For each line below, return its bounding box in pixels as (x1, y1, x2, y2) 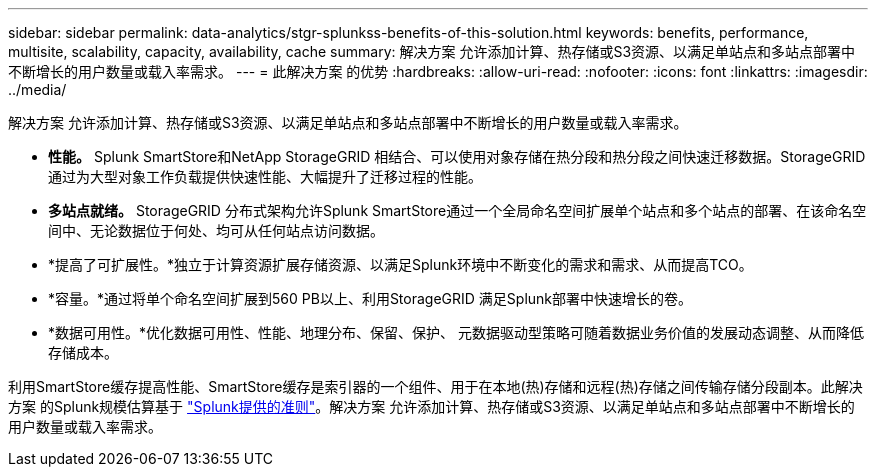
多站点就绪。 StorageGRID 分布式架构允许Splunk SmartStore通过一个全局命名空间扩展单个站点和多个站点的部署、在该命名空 (48, 202, 867, 219)
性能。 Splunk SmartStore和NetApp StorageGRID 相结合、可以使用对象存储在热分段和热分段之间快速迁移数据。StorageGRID (48, 148, 866, 165)
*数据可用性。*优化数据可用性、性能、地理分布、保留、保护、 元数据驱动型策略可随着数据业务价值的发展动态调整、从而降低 (48, 324, 864, 341)
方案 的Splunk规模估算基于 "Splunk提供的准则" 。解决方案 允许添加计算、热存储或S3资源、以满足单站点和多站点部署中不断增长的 (8, 398, 855, 415)
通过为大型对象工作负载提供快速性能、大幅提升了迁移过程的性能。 (48, 168, 482, 185)
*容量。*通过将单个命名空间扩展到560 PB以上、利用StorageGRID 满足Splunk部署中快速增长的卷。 (48, 290, 693, 307)
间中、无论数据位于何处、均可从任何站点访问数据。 (48, 222, 384, 239)
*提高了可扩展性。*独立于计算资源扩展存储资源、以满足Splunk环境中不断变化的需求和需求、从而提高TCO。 (48, 256, 753, 273)
